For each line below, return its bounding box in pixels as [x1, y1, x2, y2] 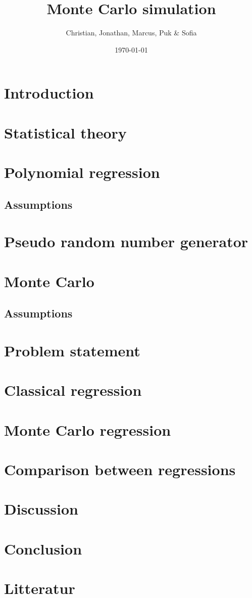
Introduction [4, 82, 94, 103]
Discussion [4, 498, 78, 519]
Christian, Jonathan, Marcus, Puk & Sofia [66, 27, 197, 38]
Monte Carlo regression [4, 419, 171, 440]
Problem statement [4, 340, 140, 360]
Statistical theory [4, 122, 127, 143]
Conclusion [4, 538, 82, 559]
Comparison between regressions [4, 458, 236, 479]
